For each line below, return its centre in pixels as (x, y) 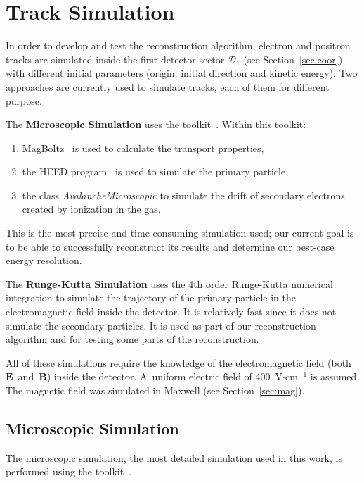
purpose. (24, 100)
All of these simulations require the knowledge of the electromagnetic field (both (178, 362)
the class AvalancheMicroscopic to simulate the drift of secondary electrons (183, 195)
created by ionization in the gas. (91, 209)
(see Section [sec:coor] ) (293, 59)
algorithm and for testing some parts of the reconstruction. (132, 339)
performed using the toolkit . (69, 471)
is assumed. (335, 376)
